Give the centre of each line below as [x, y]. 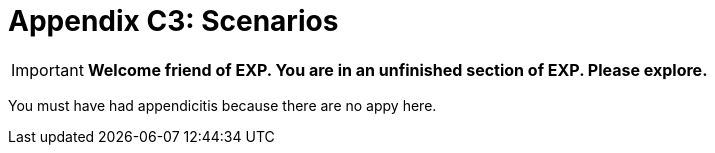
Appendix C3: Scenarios [173, 21]
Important [47, 69]
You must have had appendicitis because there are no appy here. [222, 105]
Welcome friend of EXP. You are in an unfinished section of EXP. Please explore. [397, 69]
